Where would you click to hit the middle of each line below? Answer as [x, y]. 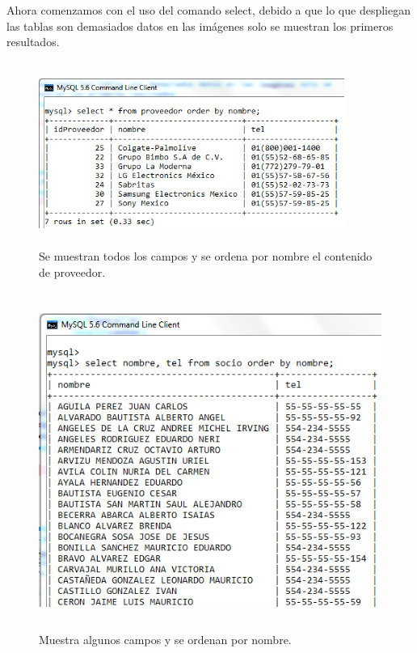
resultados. [33, 42]
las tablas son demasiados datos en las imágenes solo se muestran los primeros [200, 25]
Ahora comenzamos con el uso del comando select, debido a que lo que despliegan [209, 10]
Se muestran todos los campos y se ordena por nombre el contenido [206, 256]
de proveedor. [72, 271]
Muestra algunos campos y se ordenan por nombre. [165, 639]
